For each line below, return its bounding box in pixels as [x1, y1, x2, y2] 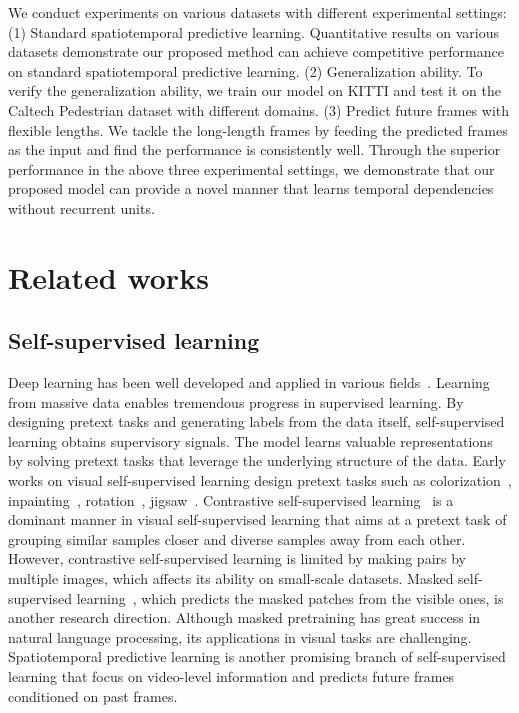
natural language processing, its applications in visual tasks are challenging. [8, 626, 472, 647]
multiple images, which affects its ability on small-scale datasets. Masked [8, 568, 454, 589]
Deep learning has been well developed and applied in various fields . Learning [8, 372, 490, 393]
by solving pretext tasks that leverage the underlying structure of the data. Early [8, 450, 506, 471]
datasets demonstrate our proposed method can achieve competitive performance [8, 41, 504, 62]
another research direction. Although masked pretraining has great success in [8, 607, 481, 628]
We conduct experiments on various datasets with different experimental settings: [8, 2, 507, 22]
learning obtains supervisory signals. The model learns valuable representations [8, 430, 493, 451]
